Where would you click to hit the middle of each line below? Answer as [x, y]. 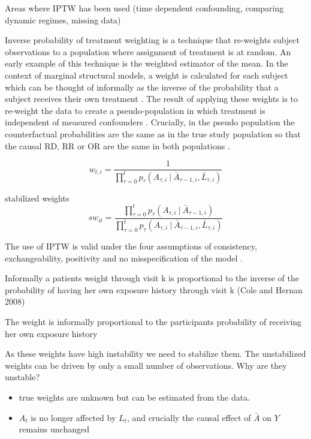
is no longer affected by [73, 417]
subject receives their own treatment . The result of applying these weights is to [152, 99]
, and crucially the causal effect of [189, 417]
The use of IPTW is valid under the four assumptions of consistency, [131, 246]
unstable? [22, 377]
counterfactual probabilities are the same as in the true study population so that [153, 133]
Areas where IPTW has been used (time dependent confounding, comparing [144, 8]
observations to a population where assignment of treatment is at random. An [148, 51]
